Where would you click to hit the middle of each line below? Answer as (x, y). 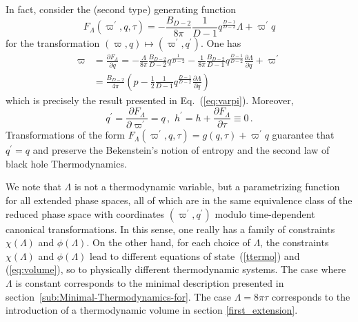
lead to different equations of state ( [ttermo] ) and (195, 255)
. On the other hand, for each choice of (168, 242)
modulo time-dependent (265, 213)
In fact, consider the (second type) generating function (121, 9)
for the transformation (53, 42)
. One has (221, 42)
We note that (33, 187)
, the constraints (295, 242)
